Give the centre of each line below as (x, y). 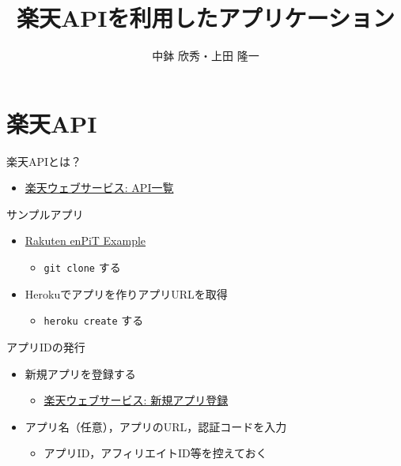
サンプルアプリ (45, 214)
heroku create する (94, 320)
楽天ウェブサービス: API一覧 (99, 188)
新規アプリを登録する (80, 373)
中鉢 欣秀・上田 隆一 (206, 56)
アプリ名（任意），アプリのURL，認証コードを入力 (156, 426)
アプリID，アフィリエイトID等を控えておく (155, 453)
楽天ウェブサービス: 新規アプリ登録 (136, 400)
